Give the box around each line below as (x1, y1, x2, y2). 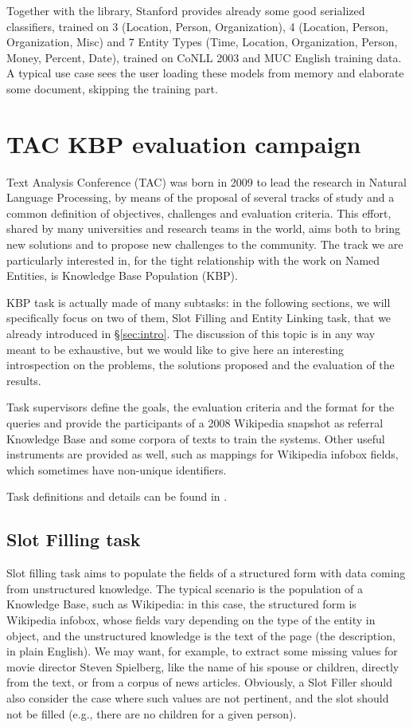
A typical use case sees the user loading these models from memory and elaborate (6, 65, 404, 81)
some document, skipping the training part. (6, 80, 218, 96)
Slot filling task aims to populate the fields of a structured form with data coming (6, 565, 406, 581)
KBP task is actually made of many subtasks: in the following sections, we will (6, 293, 391, 310)
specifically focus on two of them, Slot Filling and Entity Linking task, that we (6, 309, 392, 326)
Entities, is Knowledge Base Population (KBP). (6, 267, 238, 284)
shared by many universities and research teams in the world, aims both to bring (6, 220, 400, 237)
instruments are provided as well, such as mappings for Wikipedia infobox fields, (6, 446, 399, 462)
